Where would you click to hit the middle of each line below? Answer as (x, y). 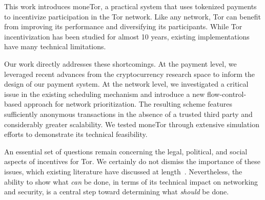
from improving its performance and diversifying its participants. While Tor (123, 26)
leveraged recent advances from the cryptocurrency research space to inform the (129, 74)
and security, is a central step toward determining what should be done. (117, 192)
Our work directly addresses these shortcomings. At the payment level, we (120, 63)
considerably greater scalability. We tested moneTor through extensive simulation (132, 124)
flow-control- (227, 94)
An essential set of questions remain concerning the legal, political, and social (126, 151)
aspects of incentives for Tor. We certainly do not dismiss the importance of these (132, 161)
